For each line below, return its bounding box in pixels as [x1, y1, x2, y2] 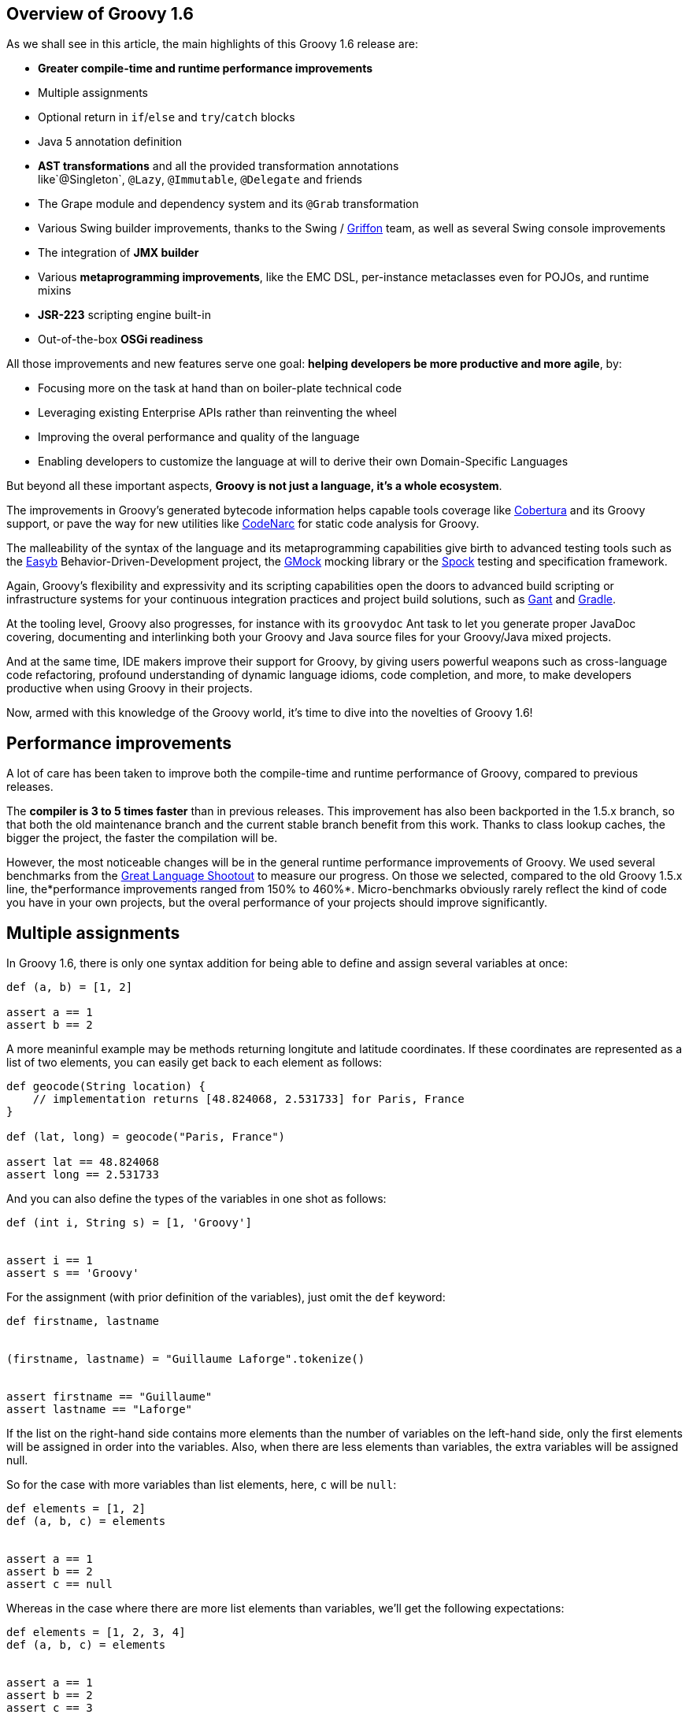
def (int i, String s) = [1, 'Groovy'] [6, 1216, 252, 1230]
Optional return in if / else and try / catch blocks [38, 110, 295, 124]
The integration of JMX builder [38, 246, 199, 260]
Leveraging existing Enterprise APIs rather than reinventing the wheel [38, 406, 397, 420]
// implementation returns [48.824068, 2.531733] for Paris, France [32, 1093, 465, 1106]
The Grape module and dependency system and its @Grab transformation [38, 197, 419, 211]
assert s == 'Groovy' [6, 1267, 139, 1280]
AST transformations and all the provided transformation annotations [38, 159, 399, 173]
